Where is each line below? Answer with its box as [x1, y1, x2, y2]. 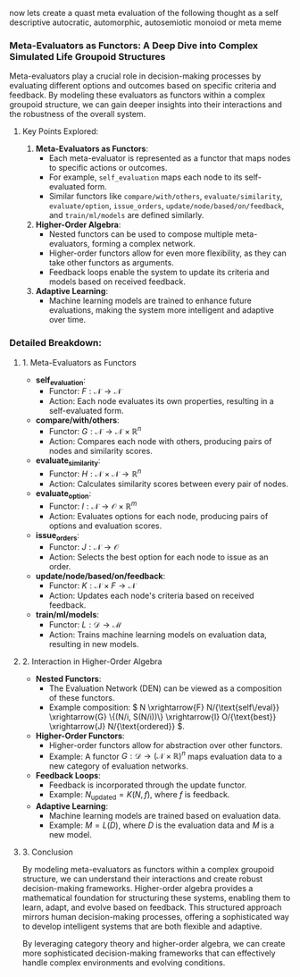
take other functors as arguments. [48, 257, 174, 268]
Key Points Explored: [21, 126, 99, 137]
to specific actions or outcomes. [48, 163, 168, 173]
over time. [48, 315, 87, 325]
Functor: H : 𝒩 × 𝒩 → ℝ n [48, 467, 142, 479]
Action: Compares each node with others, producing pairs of [48, 436, 272, 447]
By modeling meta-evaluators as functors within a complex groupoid [21, 864, 275, 875]
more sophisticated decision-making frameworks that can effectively [21, 948, 276, 959]
